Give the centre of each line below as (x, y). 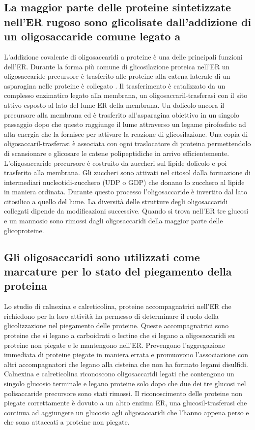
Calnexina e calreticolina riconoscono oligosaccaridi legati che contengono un (119, 374)
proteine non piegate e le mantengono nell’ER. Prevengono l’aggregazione (114, 345)
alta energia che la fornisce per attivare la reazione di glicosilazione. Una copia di (126, 134)
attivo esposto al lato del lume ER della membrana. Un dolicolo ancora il (114, 105)
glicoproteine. (24, 230)
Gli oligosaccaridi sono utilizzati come (102, 257)
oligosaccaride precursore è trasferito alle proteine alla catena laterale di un (117, 76)
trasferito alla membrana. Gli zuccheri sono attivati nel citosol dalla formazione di (127, 172)
